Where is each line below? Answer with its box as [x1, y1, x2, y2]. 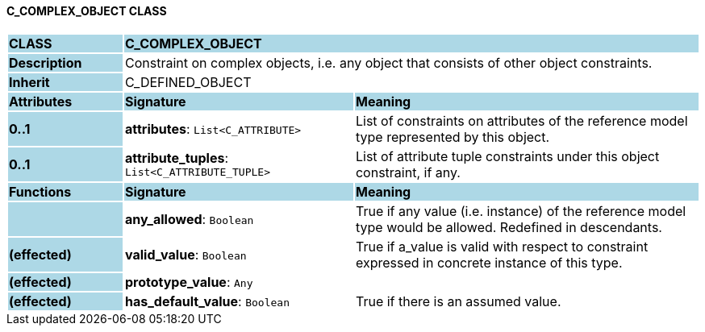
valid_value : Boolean [124, 246, 247, 263]
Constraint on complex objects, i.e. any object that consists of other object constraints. [124, 54, 653, 71]
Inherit [9, 73, 50, 90]
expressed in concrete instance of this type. [355, 254, 623, 271]
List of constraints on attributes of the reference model [355, 112, 688, 129]
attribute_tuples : [124, 150, 228, 167]
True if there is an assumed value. [355, 293, 561, 309]
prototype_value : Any [124, 273, 253, 290]
